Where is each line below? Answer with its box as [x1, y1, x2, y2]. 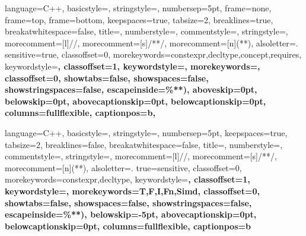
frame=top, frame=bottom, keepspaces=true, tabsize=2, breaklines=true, [5, 13, 273, 26]
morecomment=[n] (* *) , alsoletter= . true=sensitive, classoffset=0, [5, 161, 242, 174]
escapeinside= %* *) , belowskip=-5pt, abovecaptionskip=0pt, [5, 208, 257, 221]
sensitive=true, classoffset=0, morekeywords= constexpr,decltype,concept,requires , [5, 48, 302, 61]
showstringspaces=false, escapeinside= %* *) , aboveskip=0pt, [5, 83, 257, 96]
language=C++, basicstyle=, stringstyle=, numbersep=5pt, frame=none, [5, 2, 272, 14]
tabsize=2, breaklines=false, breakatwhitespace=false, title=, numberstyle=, [5, 138, 283, 150]
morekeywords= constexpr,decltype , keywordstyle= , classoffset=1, [5, 173, 250, 185]
